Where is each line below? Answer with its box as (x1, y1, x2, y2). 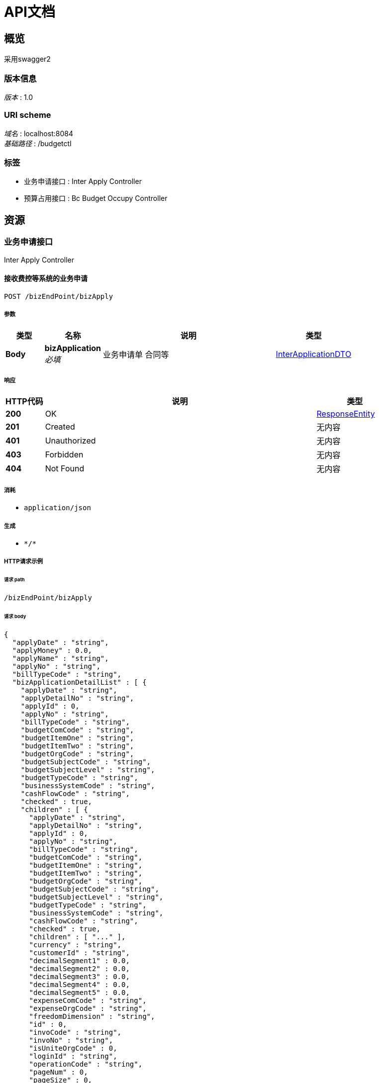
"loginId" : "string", (29, 1052, 117, 1060)
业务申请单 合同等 (103, 349, 169, 360)
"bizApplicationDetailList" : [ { (12, 678, 147, 686)
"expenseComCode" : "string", (29, 996, 147, 1004)
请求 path (4, 577, 25, 583)
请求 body (4, 613, 26, 619)
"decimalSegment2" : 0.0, (29, 964, 130, 973)
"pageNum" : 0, (29, 1068, 88, 1076)
